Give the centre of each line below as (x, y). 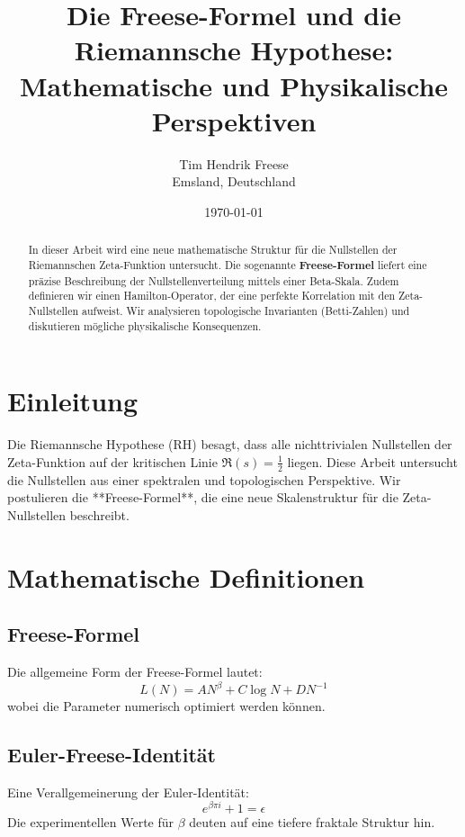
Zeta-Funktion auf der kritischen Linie (112, 461)
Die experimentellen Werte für (91, 822)
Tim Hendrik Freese (234, 163)
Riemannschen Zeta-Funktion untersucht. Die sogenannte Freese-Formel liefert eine (228, 265)
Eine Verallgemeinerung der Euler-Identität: (128, 792)
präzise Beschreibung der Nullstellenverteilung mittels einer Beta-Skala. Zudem (214, 280)
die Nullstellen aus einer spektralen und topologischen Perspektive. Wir (204, 479)
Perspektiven (234, 120)
